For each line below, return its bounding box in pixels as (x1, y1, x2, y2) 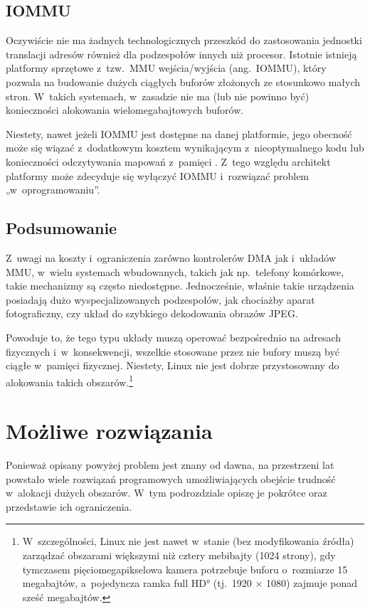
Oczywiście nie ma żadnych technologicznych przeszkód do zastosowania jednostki (6, 33, 362, 48)
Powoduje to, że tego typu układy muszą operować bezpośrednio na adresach (6, 329, 342, 344)
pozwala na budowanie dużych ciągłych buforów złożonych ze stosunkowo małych (6, 74, 361, 89)
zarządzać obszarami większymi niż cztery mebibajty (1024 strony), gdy (22, 548, 336, 563)
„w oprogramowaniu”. (6, 182, 100, 197)
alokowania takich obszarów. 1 (6, 372, 134, 389)
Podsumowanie (6, 217, 117, 239)
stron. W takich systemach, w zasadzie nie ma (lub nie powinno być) (6, 88, 310, 103)
